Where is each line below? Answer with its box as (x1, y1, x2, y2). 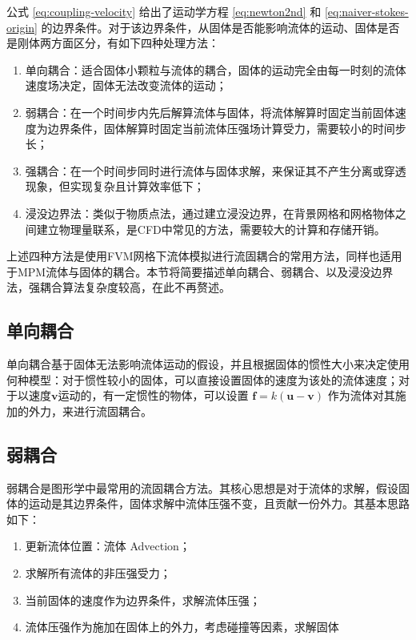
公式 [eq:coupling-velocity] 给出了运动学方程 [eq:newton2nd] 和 (6, 3, 322, 19)
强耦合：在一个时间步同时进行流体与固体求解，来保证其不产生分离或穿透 (25, 162, 406, 179)
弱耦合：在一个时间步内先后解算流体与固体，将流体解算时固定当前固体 (25, 103, 395, 120)
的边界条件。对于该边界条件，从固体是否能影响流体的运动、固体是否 (41, 18, 400, 35)
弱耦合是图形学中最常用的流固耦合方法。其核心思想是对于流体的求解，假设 (6, 479, 398, 496)
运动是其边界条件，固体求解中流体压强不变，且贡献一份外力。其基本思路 (28, 495, 410, 512)
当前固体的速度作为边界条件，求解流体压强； (25, 591, 261, 608)
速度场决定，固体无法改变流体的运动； (25, 77, 227, 94)
